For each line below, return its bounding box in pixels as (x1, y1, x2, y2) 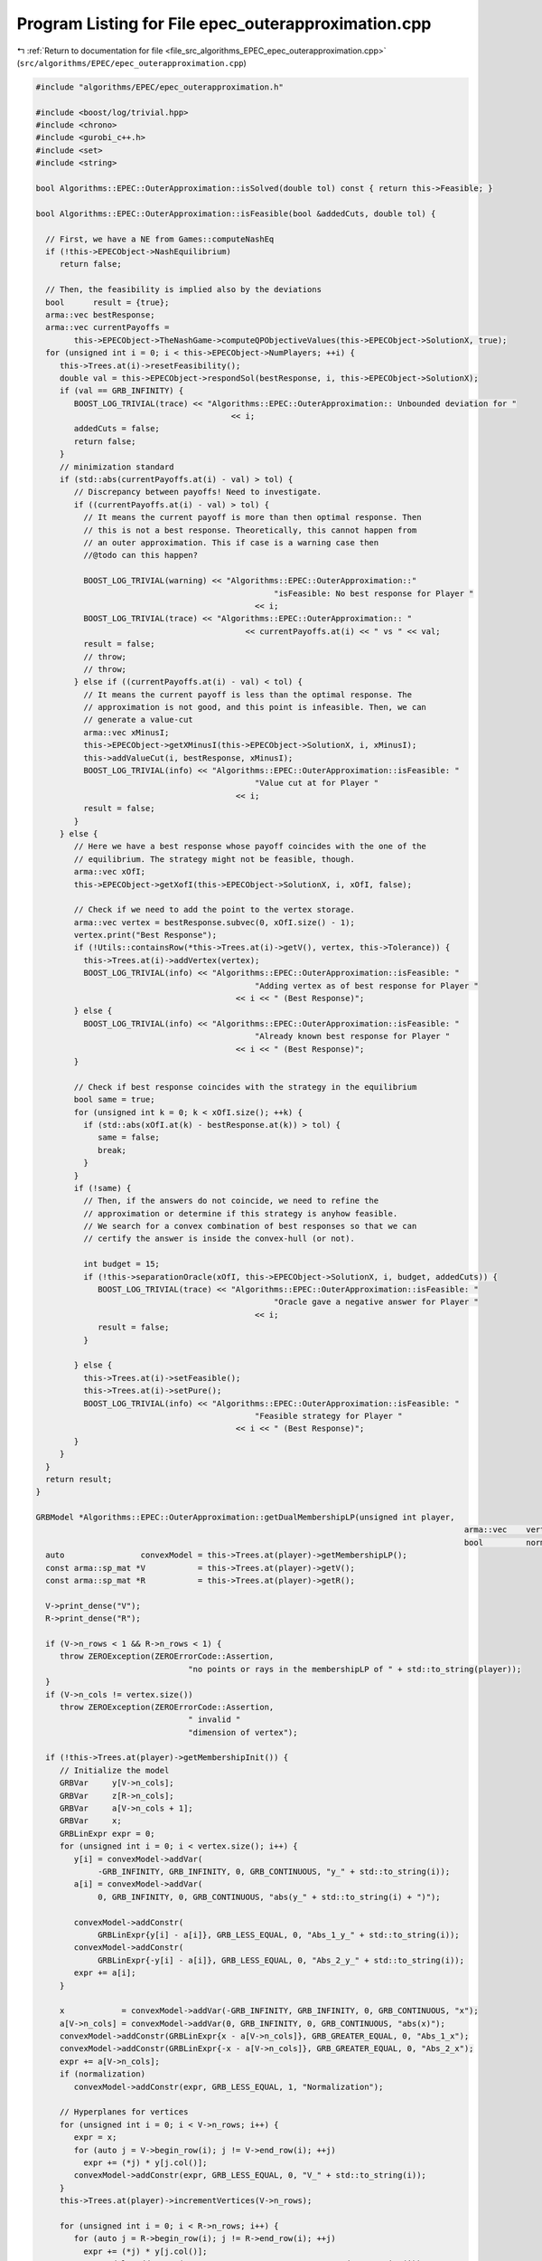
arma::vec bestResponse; (45, 309, 155, 320)
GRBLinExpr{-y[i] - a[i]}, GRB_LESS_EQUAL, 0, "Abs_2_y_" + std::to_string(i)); (98, 1954, 465, 1965)
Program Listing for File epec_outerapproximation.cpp (16, 14, 432, 33)
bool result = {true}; (45, 297, 170, 307)
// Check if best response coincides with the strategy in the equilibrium (73, 1082, 417, 1092)
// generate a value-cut (82, 714, 193, 725)
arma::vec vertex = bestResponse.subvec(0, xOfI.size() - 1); (73, 917, 356, 927)
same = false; (98, 1132, 160, 1143)
